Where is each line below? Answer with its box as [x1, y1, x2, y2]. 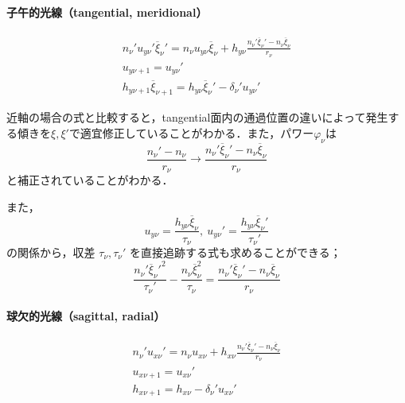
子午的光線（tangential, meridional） [6, 3, 208, 20]
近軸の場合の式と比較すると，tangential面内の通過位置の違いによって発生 [6, 109, 388, 126]
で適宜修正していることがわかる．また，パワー [68, 125, 314, 141]
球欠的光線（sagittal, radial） [6, 308, 166, 324]
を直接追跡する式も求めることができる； [130, 244, 341, 260]
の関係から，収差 [6, 244, 95, 260]
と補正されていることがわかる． [6, 172, 173, 188]
